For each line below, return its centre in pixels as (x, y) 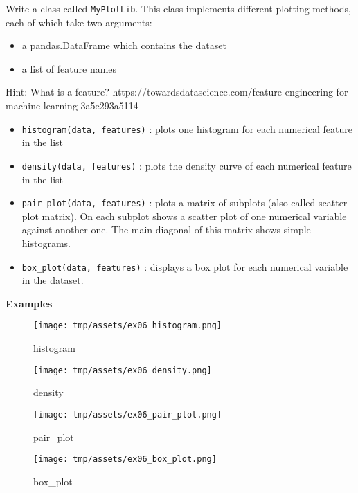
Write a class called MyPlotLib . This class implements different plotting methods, (179, 8)
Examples (29, 303)
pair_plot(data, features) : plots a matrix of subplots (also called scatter (185, 203)
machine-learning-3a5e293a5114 (72, 106)
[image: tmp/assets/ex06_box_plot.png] (125, 459)
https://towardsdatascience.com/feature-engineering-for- (232, 92)
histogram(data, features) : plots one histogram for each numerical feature (187, 128)
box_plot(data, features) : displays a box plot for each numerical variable (185, 266)
